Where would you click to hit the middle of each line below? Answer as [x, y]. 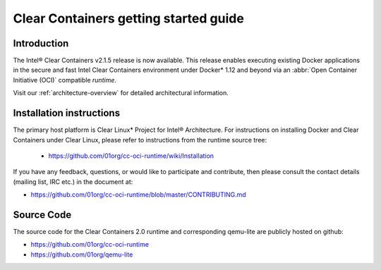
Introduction [41, 43]
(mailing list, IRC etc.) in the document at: [73, 182]
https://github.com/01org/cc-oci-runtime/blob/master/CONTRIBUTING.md [138, 195]
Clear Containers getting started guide [129, 18]
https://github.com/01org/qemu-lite [82, 254]
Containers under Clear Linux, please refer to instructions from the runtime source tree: [140, 140]
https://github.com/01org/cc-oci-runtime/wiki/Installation [131, 156]
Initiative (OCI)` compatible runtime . [65, 80]
